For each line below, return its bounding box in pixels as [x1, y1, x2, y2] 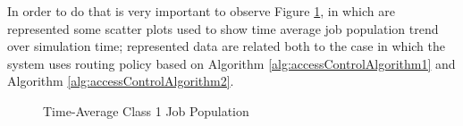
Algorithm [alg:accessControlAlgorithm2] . [7, 71, 234, 90]
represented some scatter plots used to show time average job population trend [7, 19, 439, 38]
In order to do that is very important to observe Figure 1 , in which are [7, 2, 395, 20]
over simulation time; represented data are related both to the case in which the [7, 37, 445, 55]
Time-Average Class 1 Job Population [43, 101, 249, 120]
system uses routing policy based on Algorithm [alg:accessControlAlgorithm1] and [7, 54, 456, 72]
